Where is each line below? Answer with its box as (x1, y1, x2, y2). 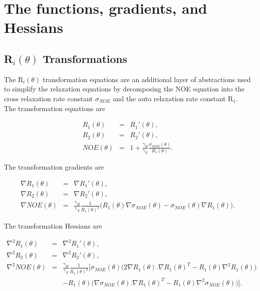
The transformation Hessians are (4, 221, 102, 231)
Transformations (42, 51, 127, 66)
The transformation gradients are (4, 162, 104, 172)
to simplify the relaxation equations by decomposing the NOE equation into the (4, 84, 245, 94)
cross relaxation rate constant (4, 93, 93, 103)
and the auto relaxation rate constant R (113, 93, 233, 103)
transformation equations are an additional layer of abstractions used (42, 74, 251, 84)
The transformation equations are (4, 103, 105, 113)
